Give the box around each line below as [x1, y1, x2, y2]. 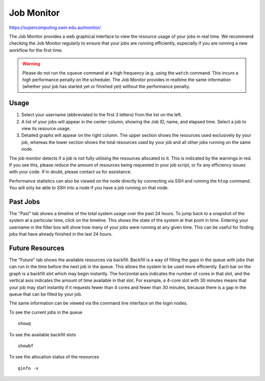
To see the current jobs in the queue [9, 309, 83, 315]
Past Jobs [9, 197, 40, 206]
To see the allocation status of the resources [9, 354, 99, 360]
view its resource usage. [21, 125, 71, 131]
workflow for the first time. [9, 47, 63, 53]
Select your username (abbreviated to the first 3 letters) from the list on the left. [21, 112, 183, 118]
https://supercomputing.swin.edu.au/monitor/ [9, 25, 101, 30]
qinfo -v [18, 365, 39, 371]
